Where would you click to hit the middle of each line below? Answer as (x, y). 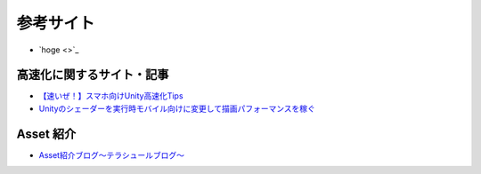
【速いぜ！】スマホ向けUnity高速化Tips (111, 96)
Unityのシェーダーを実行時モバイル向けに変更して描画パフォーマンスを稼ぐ (177, 108)
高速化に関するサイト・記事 (93, 75)
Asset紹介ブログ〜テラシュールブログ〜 (111, 154)
